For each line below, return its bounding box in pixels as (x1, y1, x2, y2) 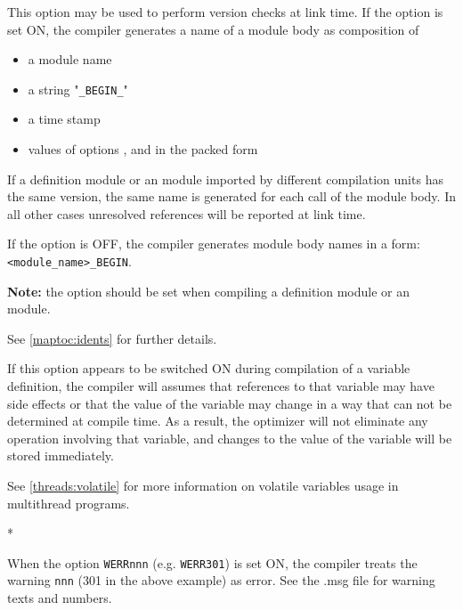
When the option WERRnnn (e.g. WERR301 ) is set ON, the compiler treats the (7, 553, 418, 572)
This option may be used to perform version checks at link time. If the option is (7, 3, 443, 20)
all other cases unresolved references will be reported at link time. (7, 204, 366, 223)
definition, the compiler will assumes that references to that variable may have (7, 377, 435, 395)
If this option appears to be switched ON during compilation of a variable (7, 359, 410, 378)
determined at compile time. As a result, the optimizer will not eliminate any (7, 411, 428, 430)
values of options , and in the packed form (28, 140, 258, 159)
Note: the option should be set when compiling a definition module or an (7, 281, 410, 300)
